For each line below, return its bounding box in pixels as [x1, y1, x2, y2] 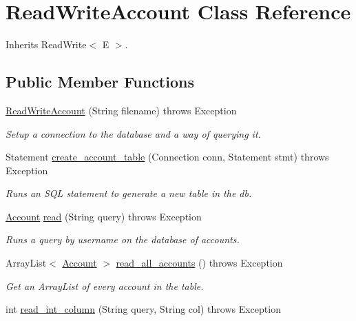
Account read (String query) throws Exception [6, 209, 202, 223]
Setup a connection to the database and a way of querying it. [6, 126, 261, 141]
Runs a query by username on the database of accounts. [6, 232, 240, 247]
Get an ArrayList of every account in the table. [6, 278, 204, 293]
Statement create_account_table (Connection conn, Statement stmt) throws [6, 149, 329, 164]
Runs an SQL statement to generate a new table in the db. [6, 186, 252, 200]
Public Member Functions [6, 71, 194, 92]
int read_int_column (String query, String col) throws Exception [6, 302, 281, 316]
